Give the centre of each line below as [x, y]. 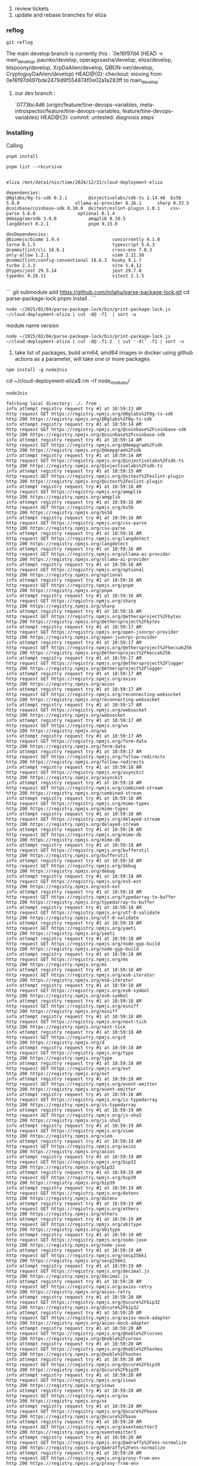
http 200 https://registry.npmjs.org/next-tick [66, 1027]
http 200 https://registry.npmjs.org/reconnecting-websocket [83, 699]
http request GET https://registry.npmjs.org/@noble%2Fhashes [84, 1349]
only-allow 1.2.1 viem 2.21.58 [75, 255]
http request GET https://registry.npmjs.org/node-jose [76, 1240]
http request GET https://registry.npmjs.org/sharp [71, 601]
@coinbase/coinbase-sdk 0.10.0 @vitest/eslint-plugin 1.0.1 [83, 208]
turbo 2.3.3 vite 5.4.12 [74, 266]
